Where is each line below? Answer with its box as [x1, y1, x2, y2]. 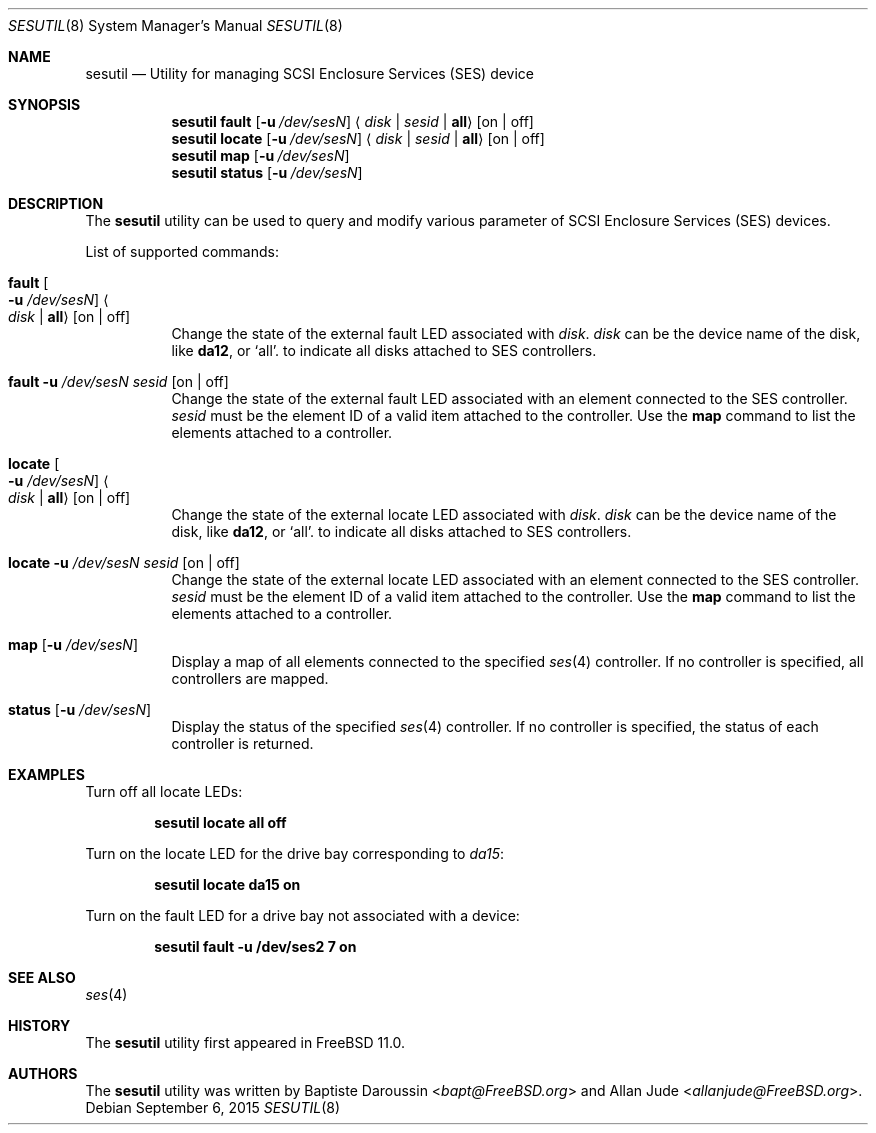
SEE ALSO [8, 969, 76, 986]
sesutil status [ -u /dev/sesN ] [171, 164, 363, 181]
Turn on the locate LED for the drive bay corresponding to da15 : [85, 845, 505, 862]
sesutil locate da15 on [154, 876, 301, 893]
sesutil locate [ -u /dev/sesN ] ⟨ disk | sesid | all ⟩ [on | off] [171, 130, 545, 147]
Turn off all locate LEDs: [85, 783, 243, 800]
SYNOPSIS [8, 96, 81, 113]
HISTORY [8, 1017, 71, 1034]
